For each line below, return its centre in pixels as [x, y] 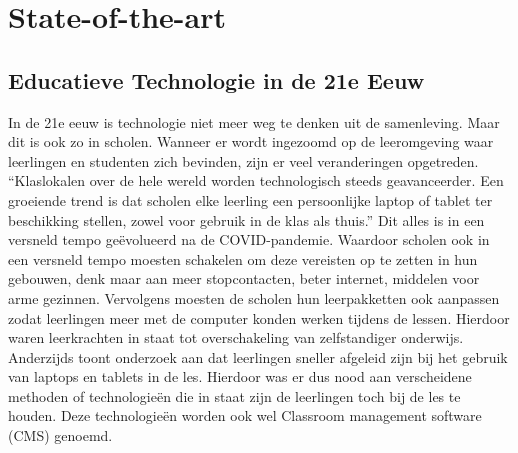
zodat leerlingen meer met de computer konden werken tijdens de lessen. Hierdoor [259, 317]
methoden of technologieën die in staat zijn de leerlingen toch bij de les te [234, 395]
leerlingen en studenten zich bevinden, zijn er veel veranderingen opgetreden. [243, 160]
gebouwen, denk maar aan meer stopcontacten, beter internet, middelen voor [244, 278]
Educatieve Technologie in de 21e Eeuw [216, 79]
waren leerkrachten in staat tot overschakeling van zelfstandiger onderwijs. [236, 337]
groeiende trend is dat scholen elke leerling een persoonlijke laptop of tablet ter [250, 199]
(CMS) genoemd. [60, 435]
